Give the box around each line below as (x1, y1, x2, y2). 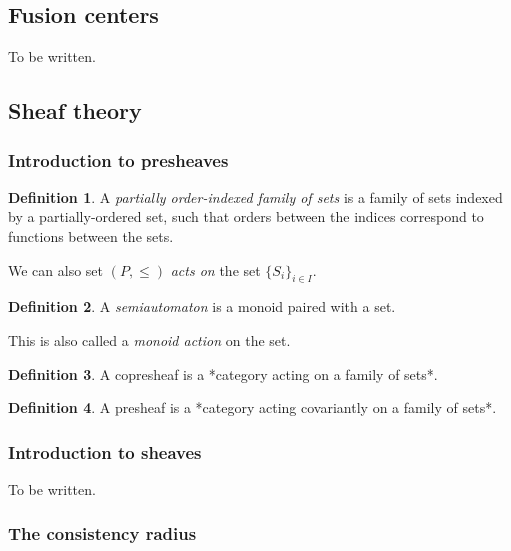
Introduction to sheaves (8, 439, 202, 464)
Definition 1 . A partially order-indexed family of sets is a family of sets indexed (8, 186, 503, 207)
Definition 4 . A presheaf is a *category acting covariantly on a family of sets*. (8, 397, 497, 418)
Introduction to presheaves (8, 147, 229, 172)
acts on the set (170, 259, 261, 280)
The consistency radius (8, 521, 197, 546)
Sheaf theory (8, 95, 142, 126)
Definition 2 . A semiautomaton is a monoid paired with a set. (8, 296, 396, 317)
